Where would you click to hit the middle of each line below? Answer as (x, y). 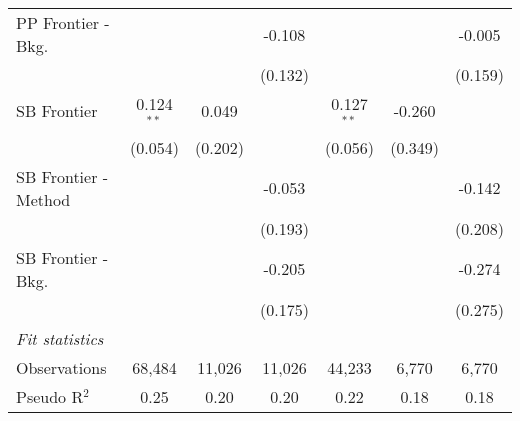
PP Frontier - (63, 22)
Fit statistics (60, 338)
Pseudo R (50, 396)
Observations (61, 367)
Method (43, 199)
